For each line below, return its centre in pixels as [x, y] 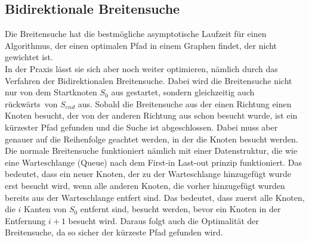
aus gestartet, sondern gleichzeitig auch [183, 92]
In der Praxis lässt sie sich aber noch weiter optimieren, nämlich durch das [141, 68]
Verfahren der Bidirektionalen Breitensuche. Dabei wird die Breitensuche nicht [149, 80]
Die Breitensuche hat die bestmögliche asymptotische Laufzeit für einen [136, 34]
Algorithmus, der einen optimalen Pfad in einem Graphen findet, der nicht [141, 45]
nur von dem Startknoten [51, 92]
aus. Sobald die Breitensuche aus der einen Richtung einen [185, 103]
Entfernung [25, 220]
